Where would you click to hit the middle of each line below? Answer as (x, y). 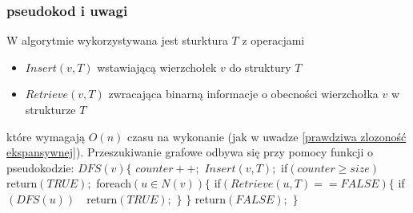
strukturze (50, 109)
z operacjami (273, 40)
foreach (114, 183)
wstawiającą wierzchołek (157, 67)
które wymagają (46, 136)
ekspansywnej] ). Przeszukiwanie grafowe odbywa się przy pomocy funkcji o (190, 152)
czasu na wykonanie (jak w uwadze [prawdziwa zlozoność (267, 136)
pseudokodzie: (40, 167)
